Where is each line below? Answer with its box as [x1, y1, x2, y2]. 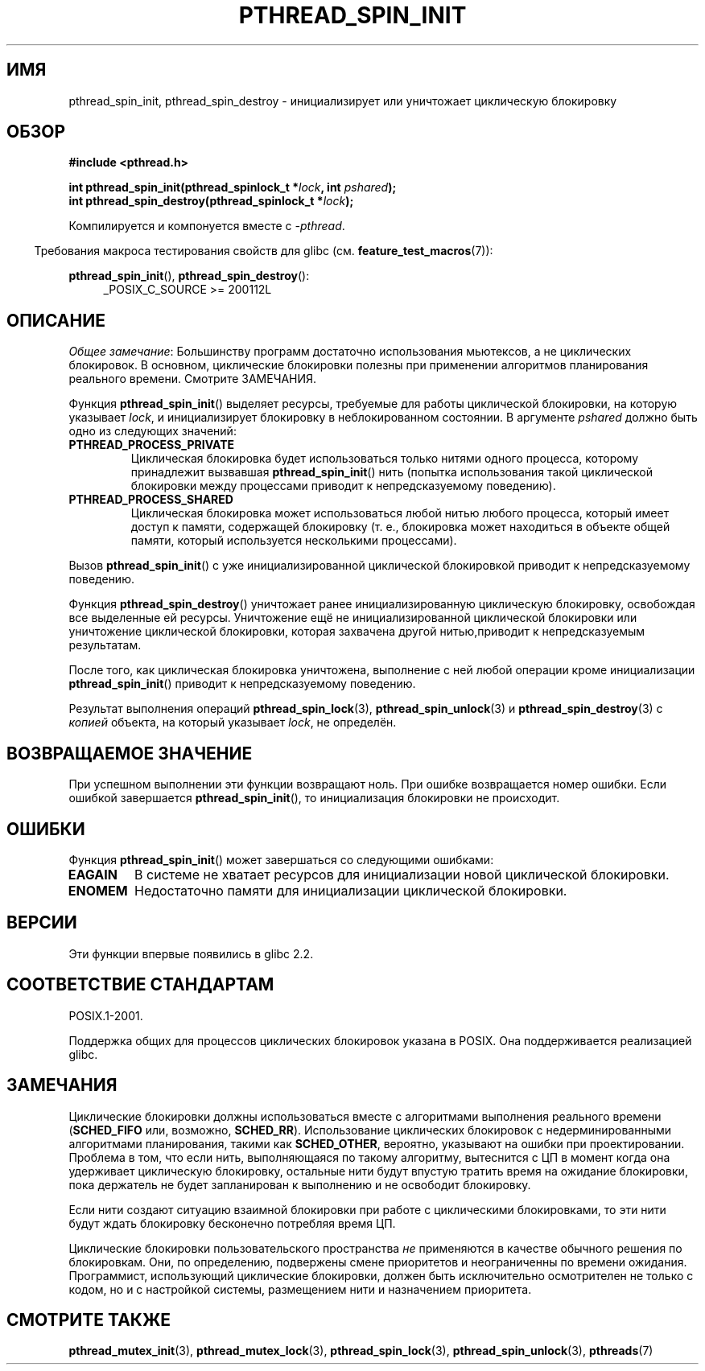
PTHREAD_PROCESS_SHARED [68, 492, 233, 507]
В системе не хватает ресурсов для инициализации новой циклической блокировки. [134, 866, 670, 883]
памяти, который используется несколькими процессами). [130, 533, 457, 548]
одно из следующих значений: [68, 424, 237, 438]
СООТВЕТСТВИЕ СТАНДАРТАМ [6, 974, 274, 995]
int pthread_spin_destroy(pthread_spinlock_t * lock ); [68, 194, 354, 208]
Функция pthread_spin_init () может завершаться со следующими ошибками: [68, 852, 494, 867]
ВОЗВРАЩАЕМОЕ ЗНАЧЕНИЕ [6, 743, 253, 764]
